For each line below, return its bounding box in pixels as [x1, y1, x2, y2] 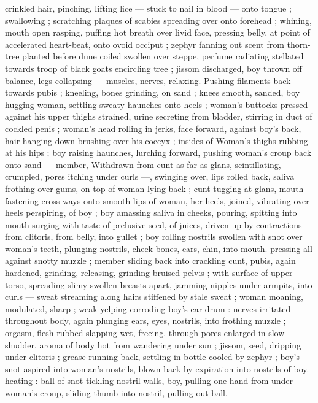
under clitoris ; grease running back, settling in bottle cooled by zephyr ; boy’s [5, 350, 300, 363]
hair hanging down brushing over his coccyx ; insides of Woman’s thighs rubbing [5, 134, 308, 147]
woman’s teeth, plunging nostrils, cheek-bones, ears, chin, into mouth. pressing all [5, 242, 312, 255]
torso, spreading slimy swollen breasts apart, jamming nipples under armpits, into [5, 278, 312, 291]
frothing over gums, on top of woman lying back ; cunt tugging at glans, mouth [5, 182, 304, 194]
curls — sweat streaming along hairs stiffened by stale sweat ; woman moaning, [5, 290, 303, 303]
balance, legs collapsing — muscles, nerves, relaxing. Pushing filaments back [5, 74, 291, 86]
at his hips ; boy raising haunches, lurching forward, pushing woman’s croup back [5, 146, 312, 159]
